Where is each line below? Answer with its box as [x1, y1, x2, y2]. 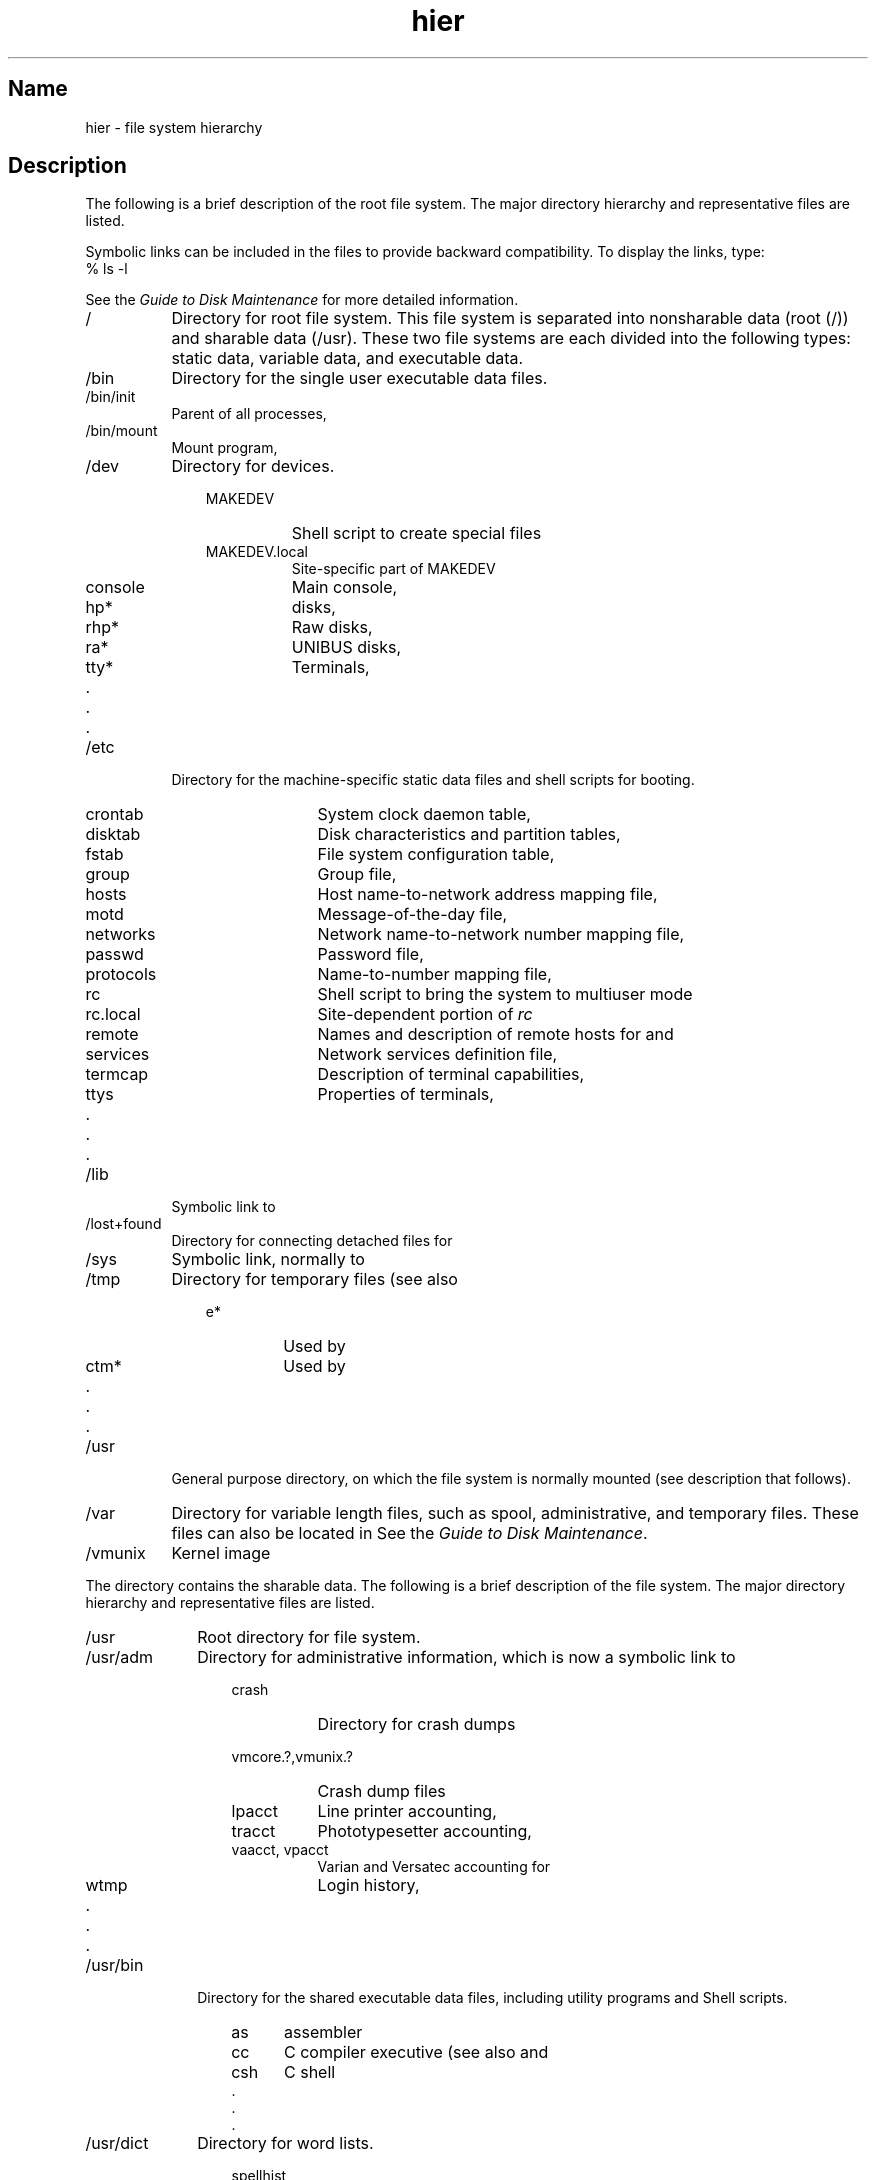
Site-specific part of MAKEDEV [291, 560, 496, 578]
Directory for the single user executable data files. [171, 368, 548, 389]
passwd [85, 944, 144, 965]
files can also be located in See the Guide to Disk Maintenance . [171, 1523, 648, 1544]
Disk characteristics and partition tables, [317, 824, 621, 845]
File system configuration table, [317, 844, 555, 865]
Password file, [317, 944, 424, 965]
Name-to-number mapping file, [317, 964, 552, 985]
